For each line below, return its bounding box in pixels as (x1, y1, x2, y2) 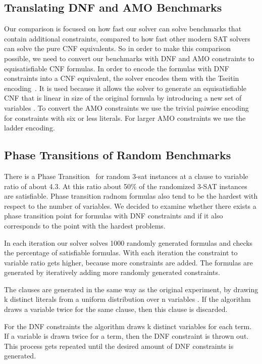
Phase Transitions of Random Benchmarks (4, 147, 231, 163)
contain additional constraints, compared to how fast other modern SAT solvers (4, 33, 250, 43)
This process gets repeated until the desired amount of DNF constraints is (4, 340, 234, 351)
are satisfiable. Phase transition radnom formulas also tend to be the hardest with (4, 191, 258, 201)
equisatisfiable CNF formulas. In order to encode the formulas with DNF (4, 63, 229, 73)
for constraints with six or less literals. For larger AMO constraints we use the (4, 112, 246, 123)
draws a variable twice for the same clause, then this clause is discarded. (4, 304, 228, 314)
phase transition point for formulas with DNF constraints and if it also (4, 210, 223, 221)
